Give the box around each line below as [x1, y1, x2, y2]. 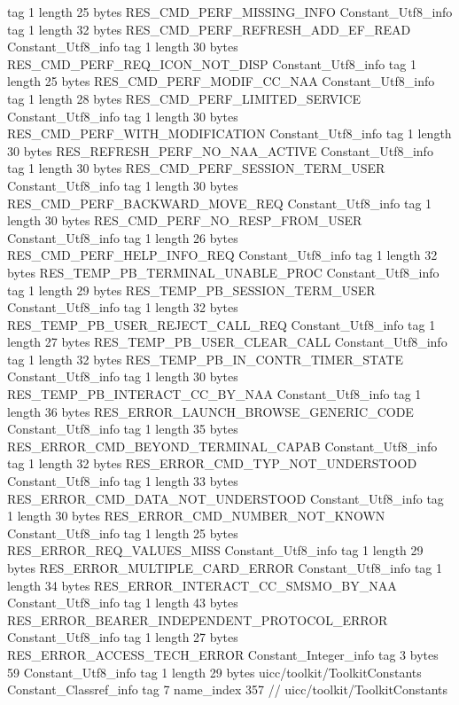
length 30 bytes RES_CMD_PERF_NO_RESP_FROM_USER [7, 211, 362, 230]
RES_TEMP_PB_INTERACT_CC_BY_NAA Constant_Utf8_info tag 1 [7, 385, 422, 403]
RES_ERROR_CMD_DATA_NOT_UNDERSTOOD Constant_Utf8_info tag [7, 489, 444, 507]
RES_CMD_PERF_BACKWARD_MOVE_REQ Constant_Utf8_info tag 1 [7, 193, 432, 212]
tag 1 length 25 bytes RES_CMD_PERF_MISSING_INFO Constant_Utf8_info [7, 3, 453, 20]
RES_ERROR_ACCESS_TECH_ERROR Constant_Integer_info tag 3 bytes [7, 645, 439, 663]
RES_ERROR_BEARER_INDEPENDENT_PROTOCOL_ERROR [7, 610, 388, 629]
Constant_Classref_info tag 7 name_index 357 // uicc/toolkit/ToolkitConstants [7, 680, 448, 699]
